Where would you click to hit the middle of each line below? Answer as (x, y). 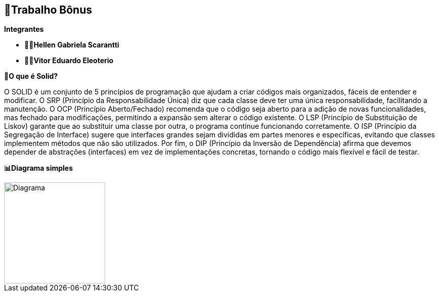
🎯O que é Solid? (31, 76)
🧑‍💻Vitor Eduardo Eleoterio (69, 61)
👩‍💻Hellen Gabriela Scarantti (72, 45)
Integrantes (24, 29)
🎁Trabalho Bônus (48, 10)
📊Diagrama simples (39, 168)
